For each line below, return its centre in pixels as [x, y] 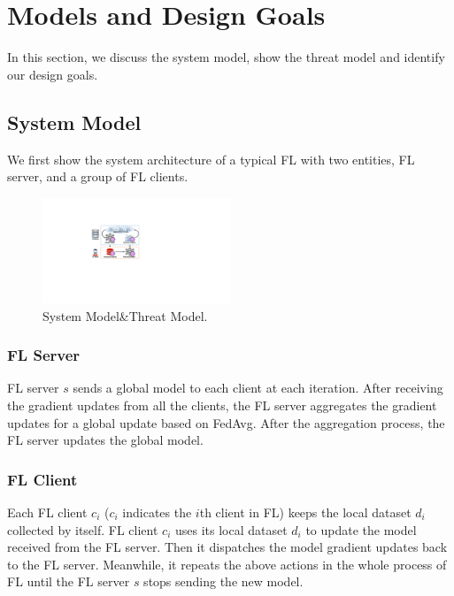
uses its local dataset [231, 529]
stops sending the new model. [223, 581]
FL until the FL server [69, 581]
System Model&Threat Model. [125, 315]
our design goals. [53, 74]
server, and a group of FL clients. [98, 176]
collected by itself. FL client [83, 529]
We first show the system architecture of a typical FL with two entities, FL [211, 159]
